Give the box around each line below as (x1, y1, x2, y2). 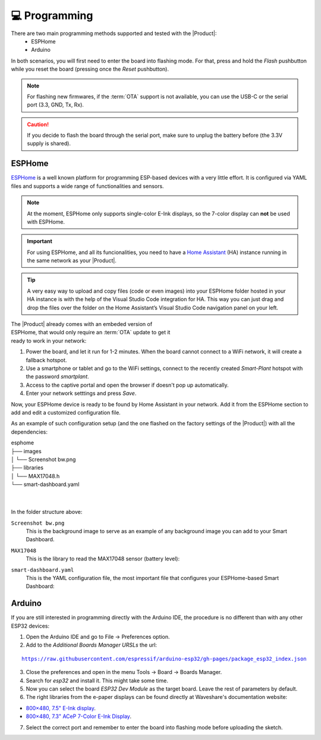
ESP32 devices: (11, 622, 50, 629)
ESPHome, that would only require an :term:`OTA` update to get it (11, 329, 171, 336)
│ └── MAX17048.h (11, 472, 60, 479)
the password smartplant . (26, 373, 89, 380)
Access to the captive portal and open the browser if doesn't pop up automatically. (26, 381, 229, 388)
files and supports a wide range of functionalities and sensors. (11, 182, 164, 190)
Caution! (27, 121, 49, 128)
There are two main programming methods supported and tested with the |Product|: (11, 30, 217, 37)
